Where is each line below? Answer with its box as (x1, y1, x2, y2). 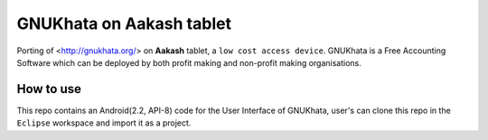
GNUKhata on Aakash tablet (16, 14, 232, 33)
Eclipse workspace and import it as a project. (16, 117, 192, 128)
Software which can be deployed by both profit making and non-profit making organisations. (16, 57, 361, 68)
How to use (16, 81, 81, 97)
